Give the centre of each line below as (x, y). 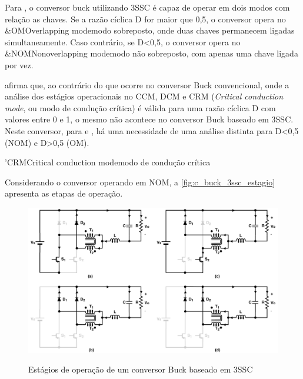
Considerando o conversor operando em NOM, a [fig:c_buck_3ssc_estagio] (140, 182)
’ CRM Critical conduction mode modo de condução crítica (108, 162)
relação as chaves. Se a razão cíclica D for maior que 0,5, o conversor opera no (145, 19)
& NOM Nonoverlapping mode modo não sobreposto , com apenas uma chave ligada (151, 53)
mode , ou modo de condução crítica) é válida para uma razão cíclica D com (140, 107)
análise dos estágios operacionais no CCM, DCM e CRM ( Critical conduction (144, 96)
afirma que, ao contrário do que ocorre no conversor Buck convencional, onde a (147, 84)
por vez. (19, 64)
